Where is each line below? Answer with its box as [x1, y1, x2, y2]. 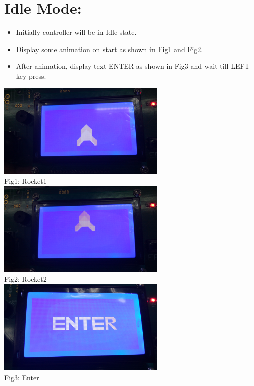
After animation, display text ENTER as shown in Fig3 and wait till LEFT [16, 61, 250, 71]
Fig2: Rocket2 [4, 274, 47, 284]
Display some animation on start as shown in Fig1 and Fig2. [16, 43, 204, 54]
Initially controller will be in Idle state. [16, 27, 137, 37]
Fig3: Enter [4, 372, 39, 382]
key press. [16, 70, 46, 81]
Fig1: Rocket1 [4, 176, 47, 186]
